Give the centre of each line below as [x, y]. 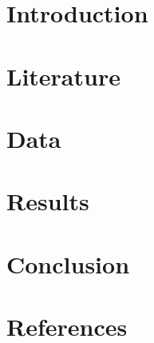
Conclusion [68, 263]
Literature [63, 76]
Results [48, 201]
